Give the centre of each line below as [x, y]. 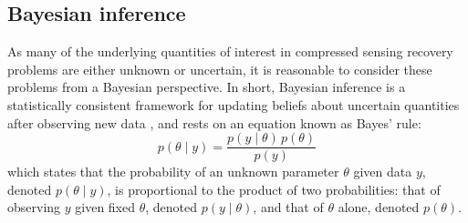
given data [383, 172]
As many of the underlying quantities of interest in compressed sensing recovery [230, 51]
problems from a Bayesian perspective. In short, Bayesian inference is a [207, 87]
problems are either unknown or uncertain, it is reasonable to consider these [220, 69]
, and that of [288, 207]
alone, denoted [379, 207]
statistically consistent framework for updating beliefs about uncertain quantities [234, 104]
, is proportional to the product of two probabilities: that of [274, 189]
